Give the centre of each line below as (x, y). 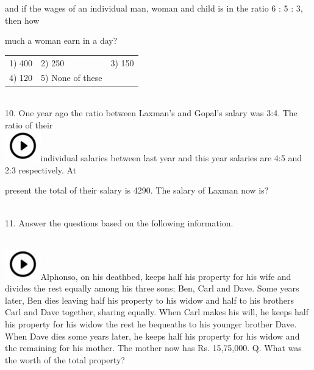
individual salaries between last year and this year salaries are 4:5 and (171, 158)
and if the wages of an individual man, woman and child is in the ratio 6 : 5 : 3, (154, 8)
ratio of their (29, 124)
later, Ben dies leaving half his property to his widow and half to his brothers (150, 300)
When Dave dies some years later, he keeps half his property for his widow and (152, 336)
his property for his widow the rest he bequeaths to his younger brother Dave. (151, 324)
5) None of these (72, 78)
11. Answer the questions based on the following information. (119, 222)
